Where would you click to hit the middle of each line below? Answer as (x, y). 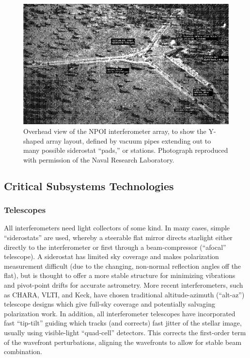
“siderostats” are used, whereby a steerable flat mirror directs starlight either (118, 237)
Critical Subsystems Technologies (89, 186)
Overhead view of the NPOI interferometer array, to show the (115, 131)
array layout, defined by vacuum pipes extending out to (129, 140)
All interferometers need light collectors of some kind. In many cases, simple (117, 228)
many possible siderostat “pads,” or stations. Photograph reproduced (126, 150)
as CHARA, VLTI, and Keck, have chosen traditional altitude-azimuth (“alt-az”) (124, 294)
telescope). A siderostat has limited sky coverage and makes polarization (111, 256)
